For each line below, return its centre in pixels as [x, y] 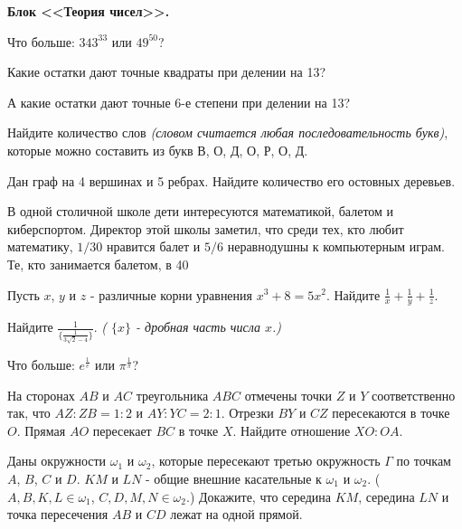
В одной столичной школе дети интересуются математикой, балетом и [201, 211]
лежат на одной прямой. [236, 514]
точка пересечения [58, 514]
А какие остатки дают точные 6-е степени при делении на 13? [179, 102]
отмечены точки [288, 395]
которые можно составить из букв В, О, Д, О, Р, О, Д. [158, 150]
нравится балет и [154, 246]
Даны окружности [57, 461]
